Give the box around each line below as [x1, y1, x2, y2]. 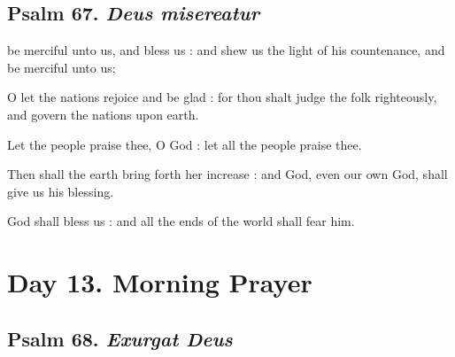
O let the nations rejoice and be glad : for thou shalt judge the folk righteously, [7, 88, 437, 106]
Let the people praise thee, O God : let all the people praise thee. [7, 135, 362, 153]
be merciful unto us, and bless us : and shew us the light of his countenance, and [7, 41, 445, 59]
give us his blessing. [7, 182, 114, 200]
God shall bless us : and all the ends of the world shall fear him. [7, 212, 355, 230]
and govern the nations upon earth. [7, 105, 199, 123]
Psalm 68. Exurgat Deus [7, 324, 233, 352]
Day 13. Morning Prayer [7, 264, 312, 300]
